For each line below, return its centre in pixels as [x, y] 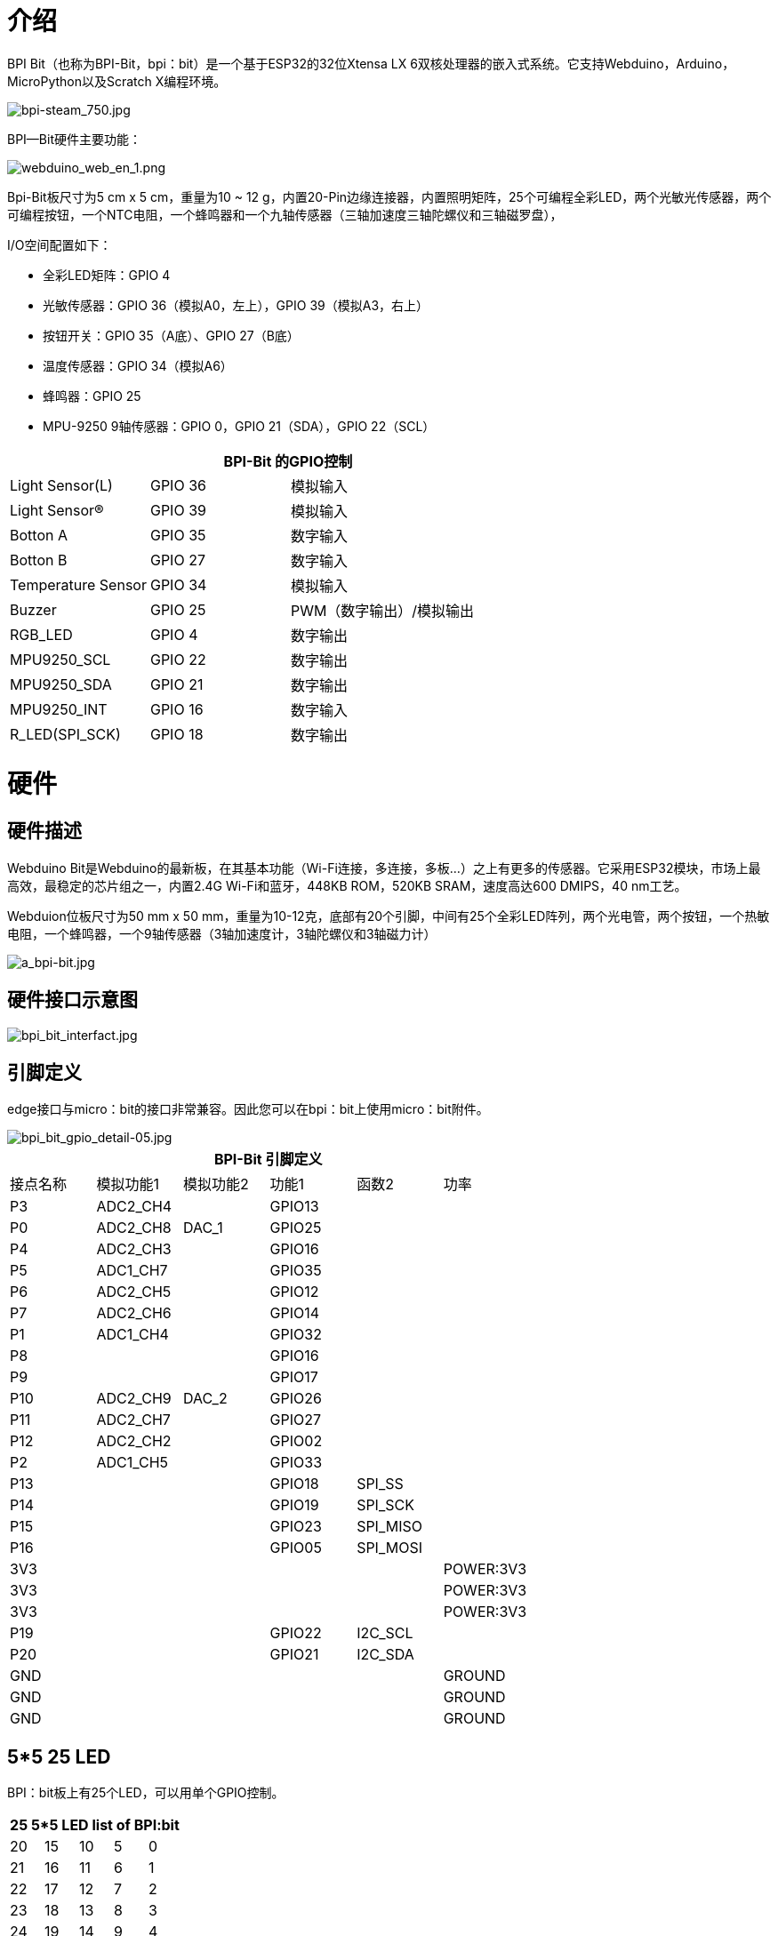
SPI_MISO [389, 1527]
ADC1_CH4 [132, 1335]
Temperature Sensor [78, 584]
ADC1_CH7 [132, 1271]
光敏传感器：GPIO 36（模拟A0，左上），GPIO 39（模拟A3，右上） [236, 305]
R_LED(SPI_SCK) [65, 734]
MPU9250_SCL [60, 659]
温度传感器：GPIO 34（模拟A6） [138, 365]
